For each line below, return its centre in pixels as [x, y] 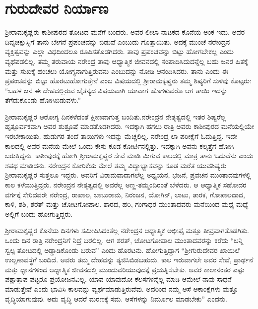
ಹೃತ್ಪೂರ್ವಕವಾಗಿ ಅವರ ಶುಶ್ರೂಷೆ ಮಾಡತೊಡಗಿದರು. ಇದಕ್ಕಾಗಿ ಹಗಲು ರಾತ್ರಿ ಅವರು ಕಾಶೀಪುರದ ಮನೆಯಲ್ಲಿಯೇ [130, 126]
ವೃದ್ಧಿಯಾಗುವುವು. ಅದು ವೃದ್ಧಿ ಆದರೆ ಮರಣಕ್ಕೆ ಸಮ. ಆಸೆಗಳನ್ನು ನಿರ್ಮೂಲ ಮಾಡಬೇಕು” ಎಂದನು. [116, 298]
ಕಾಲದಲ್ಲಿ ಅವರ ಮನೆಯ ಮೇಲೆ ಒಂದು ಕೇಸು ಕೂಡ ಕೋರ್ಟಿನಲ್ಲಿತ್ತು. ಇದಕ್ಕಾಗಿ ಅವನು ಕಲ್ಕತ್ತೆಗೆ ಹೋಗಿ [120, 146]
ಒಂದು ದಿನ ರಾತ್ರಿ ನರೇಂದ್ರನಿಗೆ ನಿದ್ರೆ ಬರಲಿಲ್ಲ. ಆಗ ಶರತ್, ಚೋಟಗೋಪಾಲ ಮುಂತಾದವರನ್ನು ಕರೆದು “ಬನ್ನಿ [124, 240]
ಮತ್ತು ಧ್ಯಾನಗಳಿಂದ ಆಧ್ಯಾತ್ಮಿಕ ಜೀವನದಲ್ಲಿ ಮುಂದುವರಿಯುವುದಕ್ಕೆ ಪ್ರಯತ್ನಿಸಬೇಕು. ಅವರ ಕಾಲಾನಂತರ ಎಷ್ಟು [125, 269]
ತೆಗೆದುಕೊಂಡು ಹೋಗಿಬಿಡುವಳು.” [43, 100]
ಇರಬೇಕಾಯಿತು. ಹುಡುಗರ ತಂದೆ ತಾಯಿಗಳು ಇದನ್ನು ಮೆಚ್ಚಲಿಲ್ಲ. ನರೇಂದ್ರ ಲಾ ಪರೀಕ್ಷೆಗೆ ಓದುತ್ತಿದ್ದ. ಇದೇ [121, 136]
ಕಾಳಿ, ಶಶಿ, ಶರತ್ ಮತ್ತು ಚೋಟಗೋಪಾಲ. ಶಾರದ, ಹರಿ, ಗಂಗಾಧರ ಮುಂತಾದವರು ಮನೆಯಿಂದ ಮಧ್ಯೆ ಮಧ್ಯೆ [127, 204]
